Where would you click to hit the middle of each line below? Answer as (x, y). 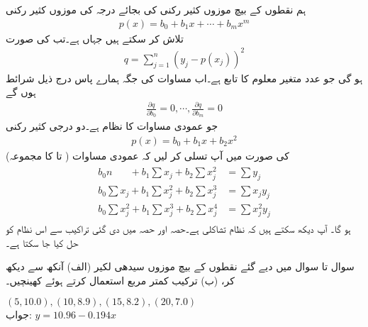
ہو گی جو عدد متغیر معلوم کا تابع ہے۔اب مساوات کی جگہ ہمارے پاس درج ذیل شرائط (184, 78)
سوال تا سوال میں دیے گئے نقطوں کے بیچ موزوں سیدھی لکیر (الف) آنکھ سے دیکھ (180, 266)
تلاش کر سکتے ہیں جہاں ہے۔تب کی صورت (95, 38)
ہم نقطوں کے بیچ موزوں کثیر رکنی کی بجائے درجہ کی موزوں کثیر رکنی (156, 9)
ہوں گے (21, 92)
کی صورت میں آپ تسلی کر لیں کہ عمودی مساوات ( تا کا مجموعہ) (147, 155)
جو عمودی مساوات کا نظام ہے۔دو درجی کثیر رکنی (112, 126)
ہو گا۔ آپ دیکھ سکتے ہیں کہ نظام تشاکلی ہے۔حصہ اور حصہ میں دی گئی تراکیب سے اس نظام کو (178, 229)
